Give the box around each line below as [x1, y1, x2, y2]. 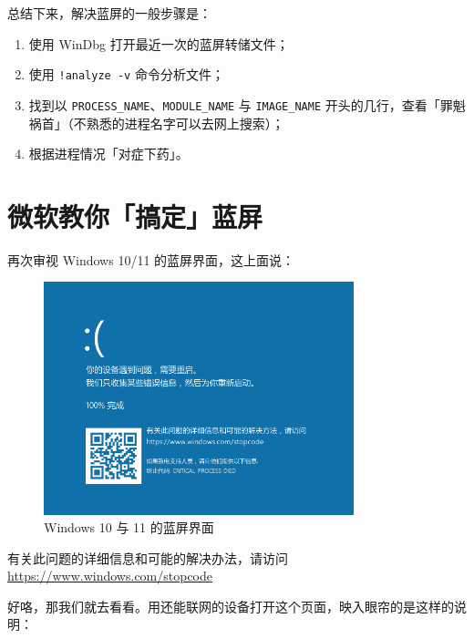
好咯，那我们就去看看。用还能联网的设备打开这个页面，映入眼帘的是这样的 [7, 596, 454, 615]
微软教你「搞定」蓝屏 [7, 197, 263, 234]
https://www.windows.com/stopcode [7, 566, 213, 585]
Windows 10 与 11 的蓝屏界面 [44, 518, 214, 537]
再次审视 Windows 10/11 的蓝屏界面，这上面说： [7, 250, 295, 269]
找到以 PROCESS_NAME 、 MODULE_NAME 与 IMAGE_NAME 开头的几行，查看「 [28, 95, 440, 114]
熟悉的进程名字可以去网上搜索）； [86, 113, 284, 132]
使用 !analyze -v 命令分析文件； [28, 65, 224, 84]
